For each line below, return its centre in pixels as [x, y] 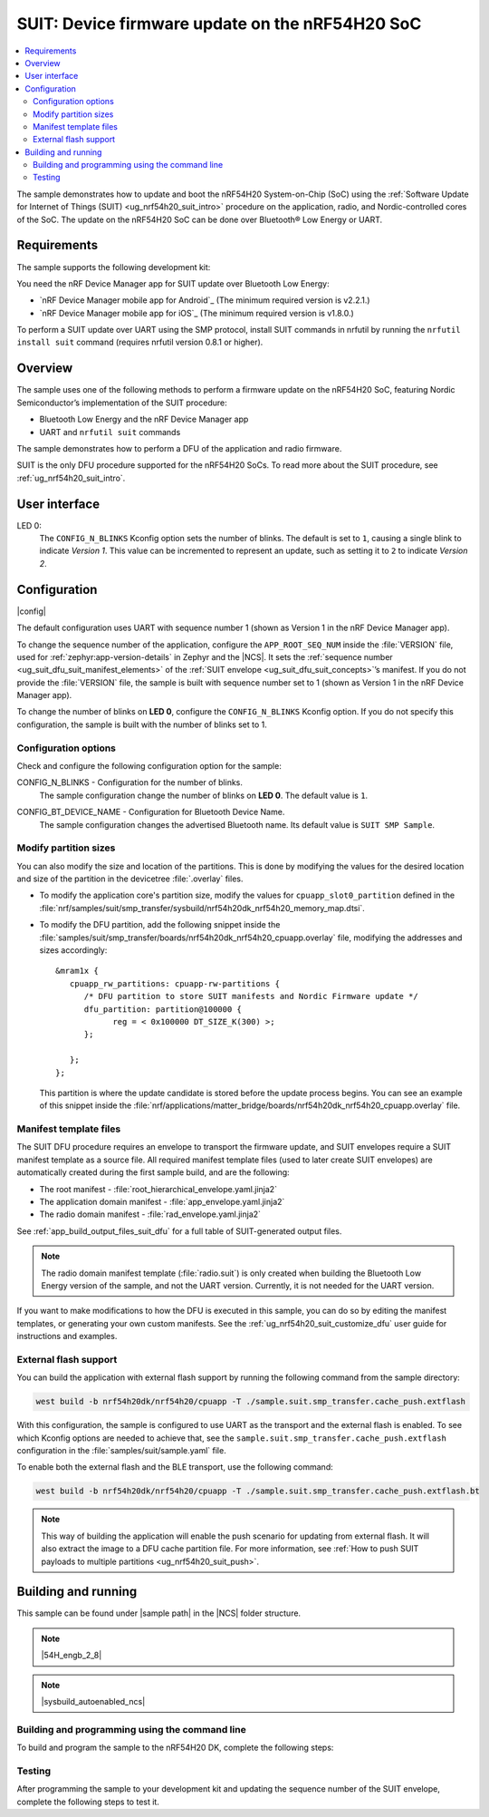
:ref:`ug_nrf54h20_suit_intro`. [71, 478]
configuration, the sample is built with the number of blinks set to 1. [142, 724]
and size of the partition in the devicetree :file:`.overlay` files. [130, 879]
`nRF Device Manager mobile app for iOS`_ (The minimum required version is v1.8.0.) [197, 313]
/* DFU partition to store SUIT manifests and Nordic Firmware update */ [251, 996]
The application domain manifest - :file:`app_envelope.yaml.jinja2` [162, 1202]
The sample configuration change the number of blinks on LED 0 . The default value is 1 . [204, 795]
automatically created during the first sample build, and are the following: [153, 1172]
